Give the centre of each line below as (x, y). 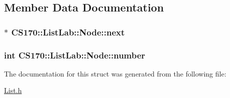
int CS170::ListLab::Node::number (75, 55)
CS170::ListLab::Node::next (68, 32)
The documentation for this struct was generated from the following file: (115, 73)
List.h (13, 90)
